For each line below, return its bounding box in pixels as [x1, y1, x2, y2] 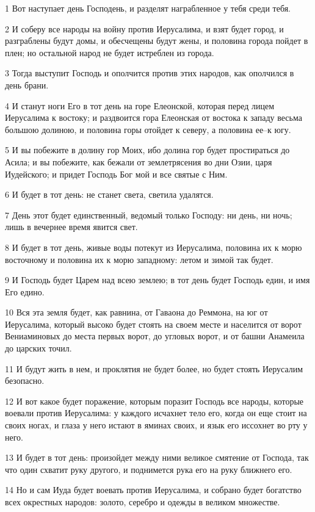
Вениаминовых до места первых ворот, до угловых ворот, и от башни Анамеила [5, 330, 305, 342]
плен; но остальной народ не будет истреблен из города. [5, 46, 214, 59]
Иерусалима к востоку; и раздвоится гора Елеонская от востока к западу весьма [5, 111, 302, 124]
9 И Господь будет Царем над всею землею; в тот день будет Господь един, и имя [5, 273, 310, 286]
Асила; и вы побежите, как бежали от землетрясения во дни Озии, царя [5, 155, 272, 168]
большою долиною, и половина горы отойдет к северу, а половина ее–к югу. [5, 123, 291, 135]
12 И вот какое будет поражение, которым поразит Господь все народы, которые [5, 394, 304, 407]
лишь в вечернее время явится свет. [5, 220, 138, 233]
